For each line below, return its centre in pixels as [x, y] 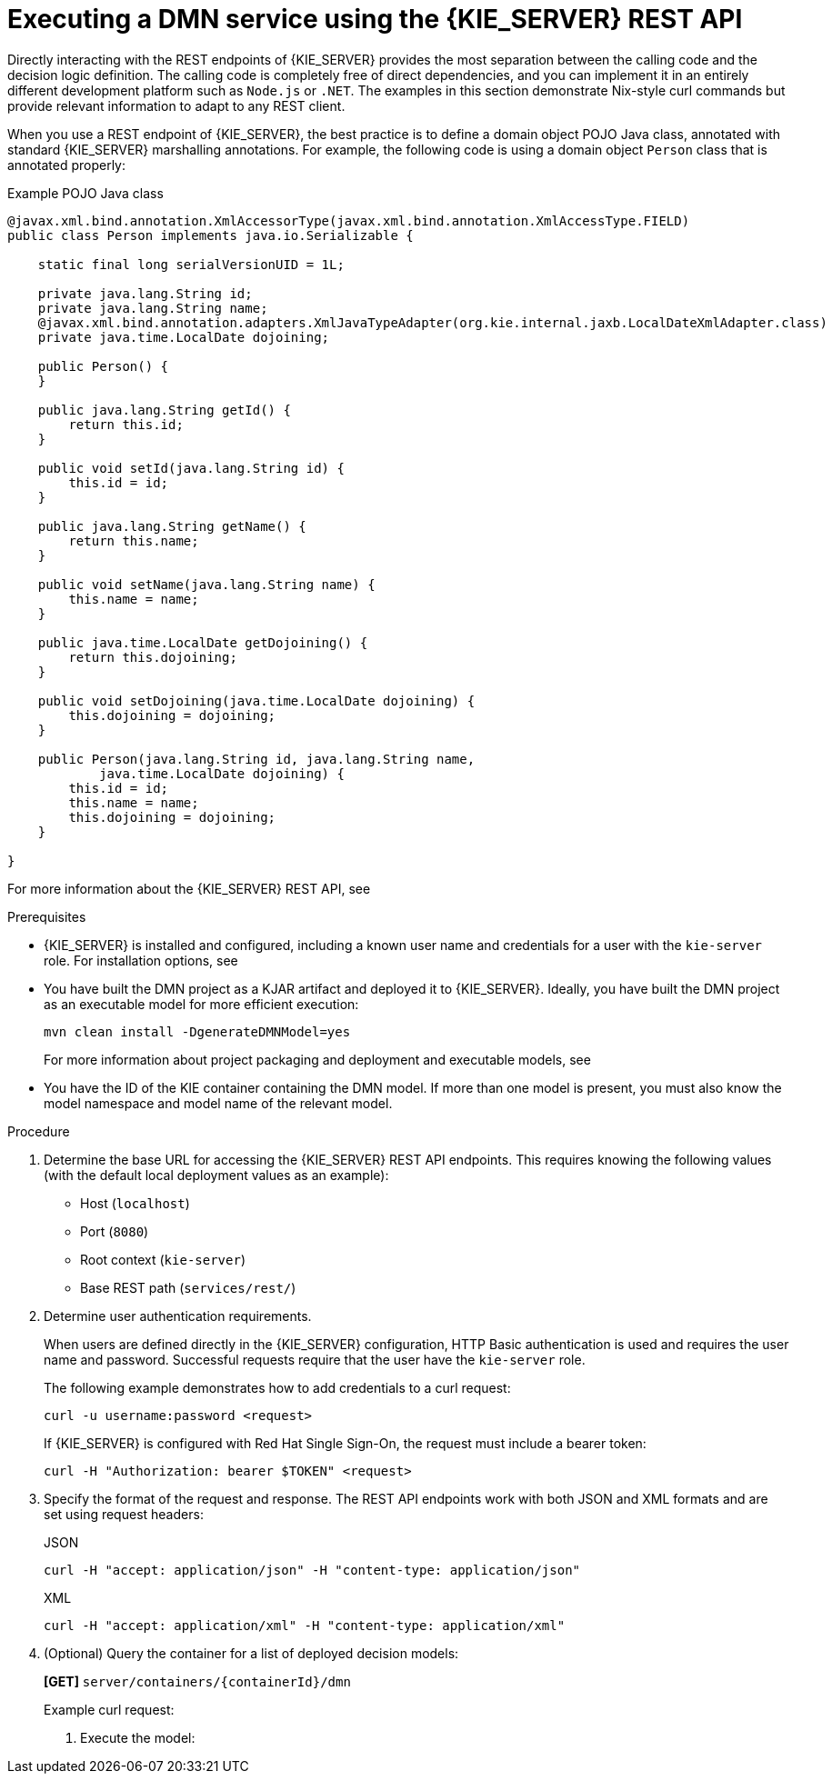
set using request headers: [124, 1514]
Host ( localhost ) [135, 1203]
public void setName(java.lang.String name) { [206, 584]
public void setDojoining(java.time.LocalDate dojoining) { [256, 700]
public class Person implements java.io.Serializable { [211, 235]
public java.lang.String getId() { [164, 410]
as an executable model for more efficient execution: [201, 1004]
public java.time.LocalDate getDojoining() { [203, 642]
